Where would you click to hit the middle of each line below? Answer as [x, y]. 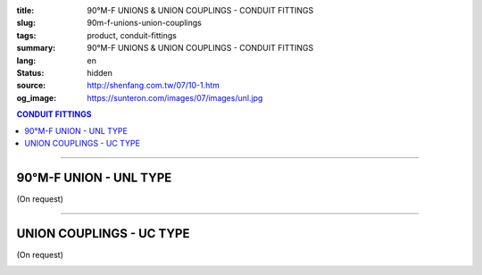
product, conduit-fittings [132, 35]
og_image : [37, 97]
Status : [30, 72]
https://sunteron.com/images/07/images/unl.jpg [175, 97]
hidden [100, 72]
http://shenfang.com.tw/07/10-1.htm [154, 86]
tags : [26, 35]
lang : [26, 60]
